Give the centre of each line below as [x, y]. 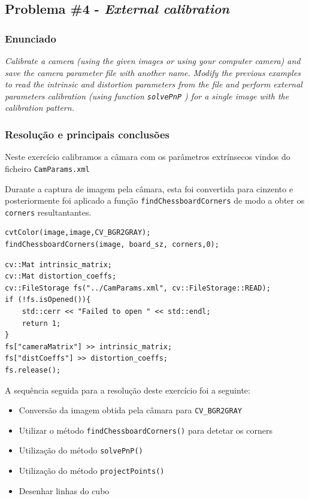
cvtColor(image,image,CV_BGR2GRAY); [78, 233]
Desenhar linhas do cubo [64, 490]
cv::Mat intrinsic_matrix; [58, 264]
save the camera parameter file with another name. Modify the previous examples [153, 72]
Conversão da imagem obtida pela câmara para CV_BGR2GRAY [130, 410]
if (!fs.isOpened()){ [48, 300]
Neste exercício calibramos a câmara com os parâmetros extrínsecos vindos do [148, 157]
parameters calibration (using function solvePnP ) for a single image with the [147, 96]
